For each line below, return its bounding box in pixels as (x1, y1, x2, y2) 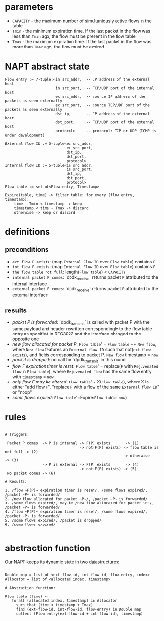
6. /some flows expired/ (5, 522, 56, 527)
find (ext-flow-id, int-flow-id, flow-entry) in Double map (16, 607, 141, 612)
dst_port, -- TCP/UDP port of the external (55, 119, 154, 125)
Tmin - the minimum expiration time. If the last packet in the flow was (12, 28, 151, 34)
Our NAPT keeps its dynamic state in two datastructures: (5, 559, 120, 565)
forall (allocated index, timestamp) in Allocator (11, 598, 117, 603)
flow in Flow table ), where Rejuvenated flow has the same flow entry (12, 368, 152, 374)
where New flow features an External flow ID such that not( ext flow (12, 347, 151, 353)
